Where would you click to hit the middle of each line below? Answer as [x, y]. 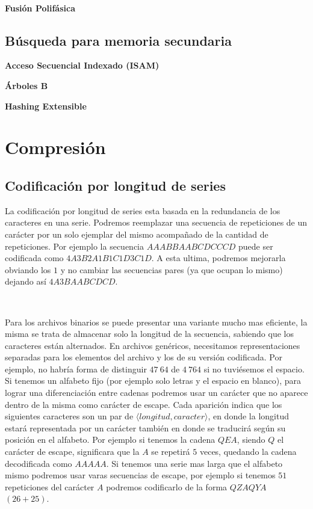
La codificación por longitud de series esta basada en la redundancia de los [143, 210]
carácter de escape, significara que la [72, 452]
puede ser [256, 246]
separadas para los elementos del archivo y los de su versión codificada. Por [144, 357]
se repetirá [171, 452]
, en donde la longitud [248, 416]
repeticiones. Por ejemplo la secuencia [75, 246]
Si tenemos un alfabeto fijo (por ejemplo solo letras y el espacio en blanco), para [153, 381]
